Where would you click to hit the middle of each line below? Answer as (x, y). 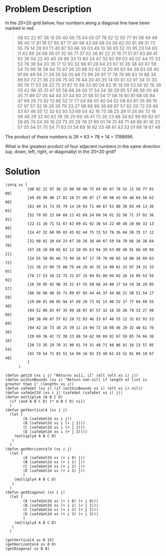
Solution (23, 172)
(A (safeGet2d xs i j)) (47, 419)
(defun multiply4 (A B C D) (34, 397)
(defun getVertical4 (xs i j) (36, 410)
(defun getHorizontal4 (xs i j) (38, 449)
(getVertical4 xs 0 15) (30, 540)
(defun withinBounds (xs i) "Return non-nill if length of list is (76, 380)
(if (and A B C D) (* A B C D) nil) (47, 401)
